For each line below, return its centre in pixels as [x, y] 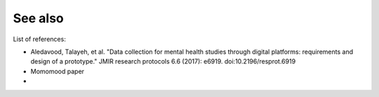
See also [39, 18]
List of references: [39, 39]
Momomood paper [57, 71]
